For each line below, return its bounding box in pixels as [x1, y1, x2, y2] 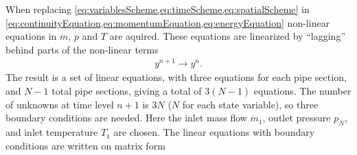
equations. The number [253, 84, 352, 98]
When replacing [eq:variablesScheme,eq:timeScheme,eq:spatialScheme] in [5, 2, 310, 16]
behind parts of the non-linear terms [5, 42, 159, 56]
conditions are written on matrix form [5, 138, 165, 152]
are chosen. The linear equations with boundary [113, 125, 315, 139]
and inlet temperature [5, 125, 98, 139]
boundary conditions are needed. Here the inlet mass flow [5, 110, 247, 125]
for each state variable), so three [182, 97, 319, 111]
